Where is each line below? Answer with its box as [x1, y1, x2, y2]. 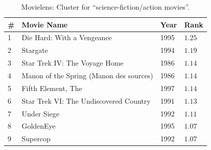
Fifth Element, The [21, 82, 82, 93]
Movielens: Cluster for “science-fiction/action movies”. [21, 2, 190, 12]
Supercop [21, 133, 51, 144]
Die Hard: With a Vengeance [21, 32, 112, 43]
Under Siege [21, 108, 59, 118]
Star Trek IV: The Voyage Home [21, 57, 124, 68]
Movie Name [21, 19, 68, 29]
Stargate [21, 45, 48, 55]
